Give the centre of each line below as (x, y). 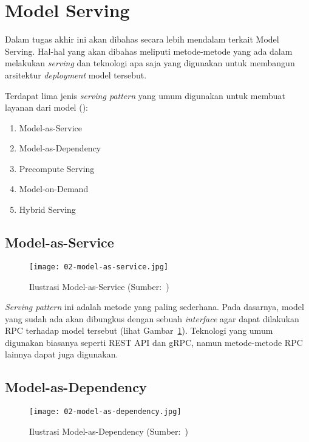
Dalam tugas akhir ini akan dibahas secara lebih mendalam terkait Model (142, 39)
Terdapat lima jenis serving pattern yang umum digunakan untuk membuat (145, 95)
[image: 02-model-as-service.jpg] (99, 267)
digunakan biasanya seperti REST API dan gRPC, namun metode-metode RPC (154, 342)
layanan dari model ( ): (46, 107)
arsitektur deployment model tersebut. (76, 74)
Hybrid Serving (47, 209)
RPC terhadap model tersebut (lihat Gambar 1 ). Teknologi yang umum (139, 330)
